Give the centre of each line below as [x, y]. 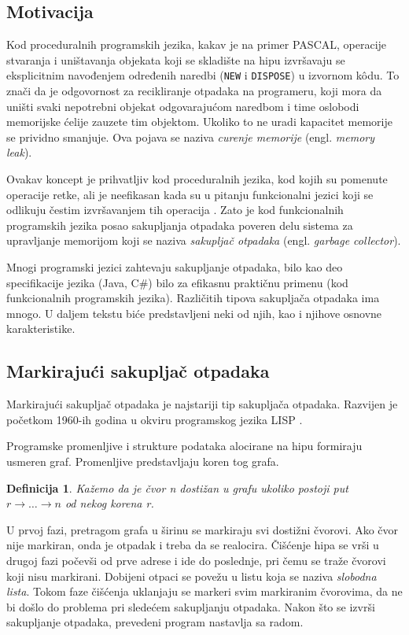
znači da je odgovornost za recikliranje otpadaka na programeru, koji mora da [194, 91]
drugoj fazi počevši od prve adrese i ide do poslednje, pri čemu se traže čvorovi [196, 560]
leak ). [19, 152]
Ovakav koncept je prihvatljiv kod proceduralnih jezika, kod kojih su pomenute [197, 179]
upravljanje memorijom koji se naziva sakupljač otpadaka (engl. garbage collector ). [204, 240]
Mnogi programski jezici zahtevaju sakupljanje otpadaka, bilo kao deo [175, 266]
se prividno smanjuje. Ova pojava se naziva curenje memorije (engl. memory [191, 137]
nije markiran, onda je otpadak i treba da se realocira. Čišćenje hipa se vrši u [193, 545]
